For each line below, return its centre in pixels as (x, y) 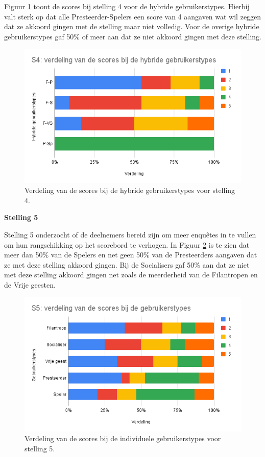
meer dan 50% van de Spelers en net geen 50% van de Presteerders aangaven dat (131, 255)
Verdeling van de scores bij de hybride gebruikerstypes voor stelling (130, 190)
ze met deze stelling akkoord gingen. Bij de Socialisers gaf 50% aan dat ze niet (127, 264)
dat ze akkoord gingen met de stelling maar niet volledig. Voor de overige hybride (132, 26)
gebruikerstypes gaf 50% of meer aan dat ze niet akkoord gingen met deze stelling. (133, 36)
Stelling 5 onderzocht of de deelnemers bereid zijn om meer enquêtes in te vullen (130, 234)
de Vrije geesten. (30, 284)
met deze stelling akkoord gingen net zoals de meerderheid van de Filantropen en (131, 275)
